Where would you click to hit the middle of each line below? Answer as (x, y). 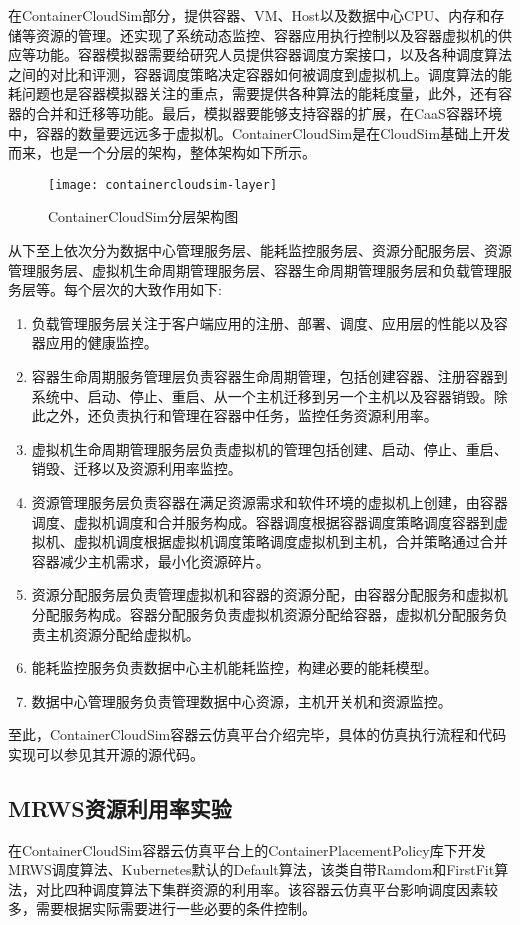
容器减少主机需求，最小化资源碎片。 (150, 560)
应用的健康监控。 (101, 342)
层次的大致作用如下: (156, 289)
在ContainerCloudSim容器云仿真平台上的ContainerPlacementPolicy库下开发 (247, 849)
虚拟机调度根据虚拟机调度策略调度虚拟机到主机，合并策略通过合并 (290, 541)
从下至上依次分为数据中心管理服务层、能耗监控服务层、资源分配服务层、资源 (260, 250)
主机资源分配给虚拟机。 (122, 633)
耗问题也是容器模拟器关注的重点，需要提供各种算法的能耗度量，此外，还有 (253, 93)
